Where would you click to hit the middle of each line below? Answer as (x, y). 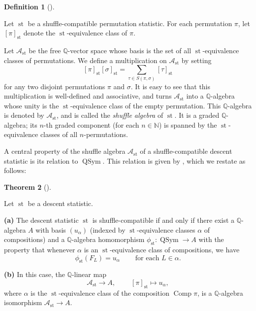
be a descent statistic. (60, 203)
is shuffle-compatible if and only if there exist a (163, 220)
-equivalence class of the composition (114, 293)
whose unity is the (32, 105)
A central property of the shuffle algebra (65, 151)
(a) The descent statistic (41, 220)
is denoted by (24, 115)
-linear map (89, 274)
